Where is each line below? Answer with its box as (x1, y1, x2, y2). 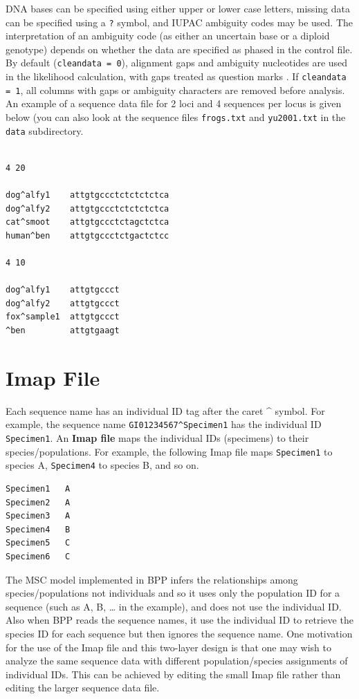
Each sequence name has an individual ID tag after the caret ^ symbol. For (6, 403, 325, 418)
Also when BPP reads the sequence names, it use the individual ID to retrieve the (6, 613, 353, 627)
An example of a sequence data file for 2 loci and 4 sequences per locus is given (6, 96, 342, 111)
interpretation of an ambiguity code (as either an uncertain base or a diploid (6, 28, 330, 43)
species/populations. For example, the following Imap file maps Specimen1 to (6, 444, 333, 458)
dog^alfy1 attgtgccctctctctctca (6, 190, 169, 201)
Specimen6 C (6, 551, 71, 561)
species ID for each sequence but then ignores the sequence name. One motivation (6, 626, 353, 640)
